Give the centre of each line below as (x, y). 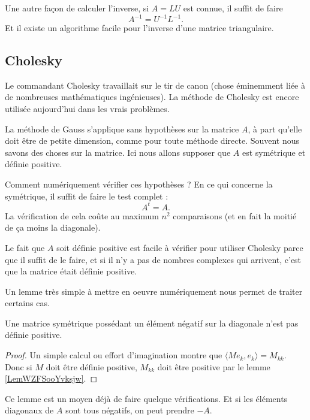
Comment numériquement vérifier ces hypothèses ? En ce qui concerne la (139, 184)
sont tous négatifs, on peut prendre (130, 410)
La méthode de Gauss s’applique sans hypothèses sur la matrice (122, 129)
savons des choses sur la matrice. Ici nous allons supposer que (118, 152)
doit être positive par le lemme (214, 366)
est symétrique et (274, 152)
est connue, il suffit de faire (233, 8)
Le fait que (25, 247)
